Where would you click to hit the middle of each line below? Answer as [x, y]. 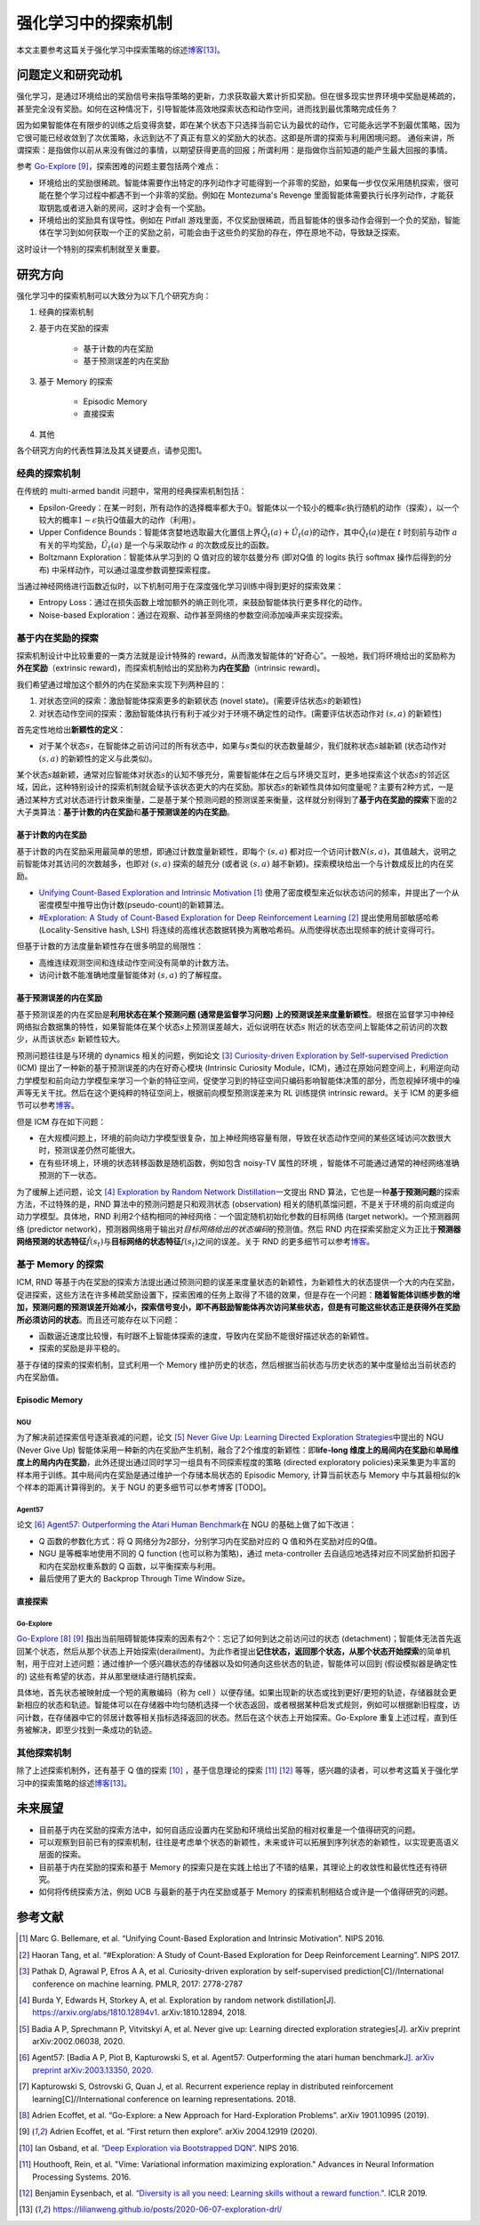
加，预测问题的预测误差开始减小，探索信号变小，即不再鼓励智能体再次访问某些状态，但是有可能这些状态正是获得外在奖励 [238, 1307]
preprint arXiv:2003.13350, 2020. [93, 2070]
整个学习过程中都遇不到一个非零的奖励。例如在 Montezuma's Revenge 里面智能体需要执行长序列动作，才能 [250, 195]
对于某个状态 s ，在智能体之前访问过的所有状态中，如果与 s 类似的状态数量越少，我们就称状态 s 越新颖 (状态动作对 [243, 746]
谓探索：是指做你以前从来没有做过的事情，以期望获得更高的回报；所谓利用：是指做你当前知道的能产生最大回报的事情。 [234, 150]
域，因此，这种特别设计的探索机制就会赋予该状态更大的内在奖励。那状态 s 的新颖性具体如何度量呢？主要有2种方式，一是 [235, 787]
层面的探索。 [62, 1855]
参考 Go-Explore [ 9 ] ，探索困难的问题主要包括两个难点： [119, 166]
